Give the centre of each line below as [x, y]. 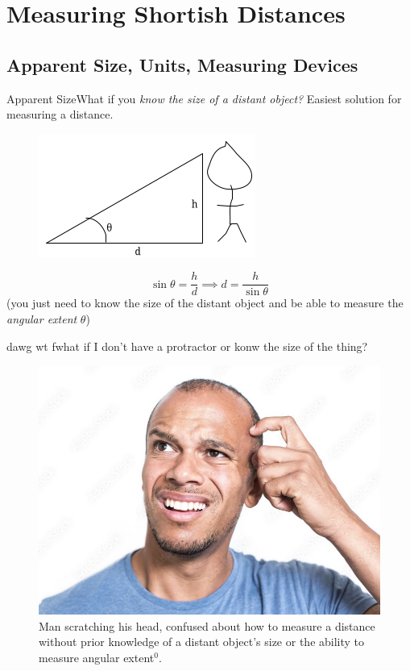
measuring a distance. [60, 114]
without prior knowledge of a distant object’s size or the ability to [202, 642]
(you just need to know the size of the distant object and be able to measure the [205, 303]
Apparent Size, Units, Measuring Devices [182, 64]
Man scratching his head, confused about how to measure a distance [207, 625]
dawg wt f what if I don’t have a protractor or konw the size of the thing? [187, 346]
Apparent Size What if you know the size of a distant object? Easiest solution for [204, 98]
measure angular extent [97, 658]
